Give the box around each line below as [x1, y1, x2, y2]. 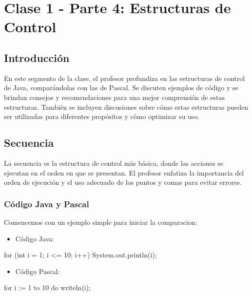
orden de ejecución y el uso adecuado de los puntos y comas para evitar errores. [4, 177, 242, 187]
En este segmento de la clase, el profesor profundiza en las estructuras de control [4, 73, 245, 83]
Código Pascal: [15, 266, 60, 276]
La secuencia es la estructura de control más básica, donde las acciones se [4, 158, 224, 168]
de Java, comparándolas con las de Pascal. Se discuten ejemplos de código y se [4, 82, 238, 93]
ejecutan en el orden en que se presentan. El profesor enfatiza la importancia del [4, 167, 244, 178]
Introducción [4, 50, 70, 65]
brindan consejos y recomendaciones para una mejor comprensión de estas [4, 92, 225, 102]
